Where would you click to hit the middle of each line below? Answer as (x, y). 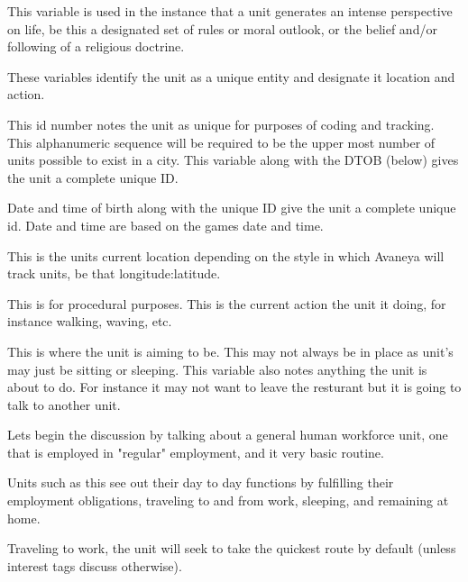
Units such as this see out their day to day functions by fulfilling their (201, 482)
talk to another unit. (64, 404)
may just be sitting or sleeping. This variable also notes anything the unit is (217, 369)
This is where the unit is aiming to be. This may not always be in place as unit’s (230, 351)
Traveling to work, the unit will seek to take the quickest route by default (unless (232, 548)
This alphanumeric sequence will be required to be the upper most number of (221, 142)
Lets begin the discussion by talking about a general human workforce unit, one (228, 435)
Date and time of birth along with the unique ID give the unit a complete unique (232, 208)
